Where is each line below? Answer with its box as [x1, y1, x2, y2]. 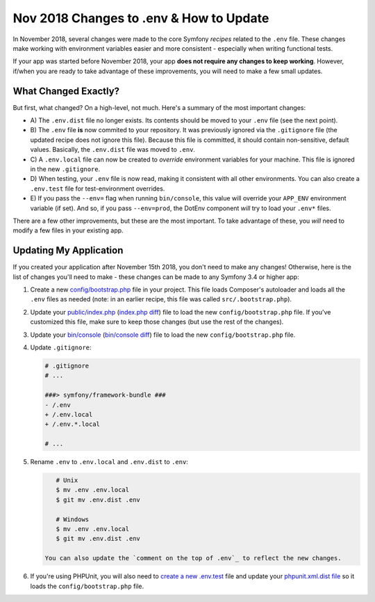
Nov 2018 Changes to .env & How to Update [12, 10, 269, 26]
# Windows [56, 515, 90, 523]
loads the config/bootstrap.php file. [30, 582, 144, 590]
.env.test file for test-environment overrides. [30, 184, 165, 193]
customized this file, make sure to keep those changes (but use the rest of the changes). [30, 317, 284, 326]
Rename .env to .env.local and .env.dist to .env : [30, 458, 189, 466]
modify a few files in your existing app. [12, 226, 124, 235]
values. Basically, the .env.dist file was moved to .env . [30, 145, 196, 154]
